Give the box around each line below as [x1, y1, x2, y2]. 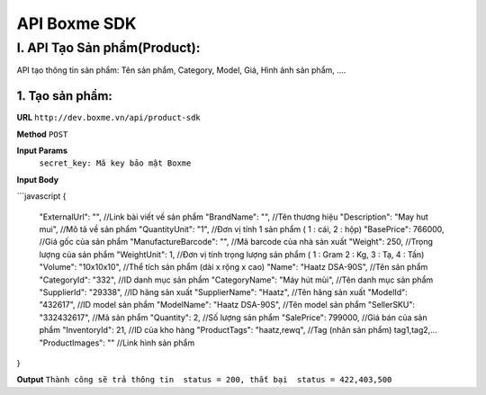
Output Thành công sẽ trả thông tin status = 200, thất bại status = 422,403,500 [16, 374, 392, 385]
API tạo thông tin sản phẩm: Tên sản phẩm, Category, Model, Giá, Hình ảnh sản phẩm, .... [16, 65, 346, 76]
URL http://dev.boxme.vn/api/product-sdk [16, 112, 202, 123]
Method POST [16, 129, 68, 139]
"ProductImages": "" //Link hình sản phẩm [39, 337, 195, 348]
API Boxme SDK [16, 13, 137, 33]
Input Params [16, 145, 67, 157]
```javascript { [16, 191, 67, 202]
